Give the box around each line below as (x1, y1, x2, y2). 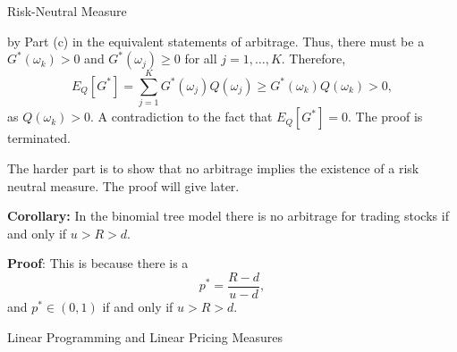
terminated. (7, 129, 71, 147)
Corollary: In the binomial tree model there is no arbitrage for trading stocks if (7, 206, 449, 225)
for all (184, 49, 217, 68)
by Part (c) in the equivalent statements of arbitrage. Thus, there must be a (7, 31, 425, 50)
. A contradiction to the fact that (90, 107, 273, 126)
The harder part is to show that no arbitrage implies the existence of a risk (7, 158, 419, 177)
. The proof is (348, 107, 423, 126)
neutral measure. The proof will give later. (7, 176, 240, 195)
